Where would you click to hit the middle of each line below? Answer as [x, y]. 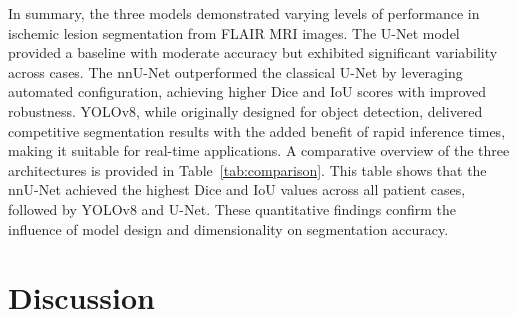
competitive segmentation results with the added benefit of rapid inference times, [257, 130]
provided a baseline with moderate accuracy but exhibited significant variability [253, 52]
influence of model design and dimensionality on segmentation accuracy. [228, 228]
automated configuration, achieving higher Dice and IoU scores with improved [247, 91]
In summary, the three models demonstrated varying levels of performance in [244, 13]
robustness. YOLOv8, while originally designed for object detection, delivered [245, 110]
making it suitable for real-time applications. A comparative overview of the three [259, 150]
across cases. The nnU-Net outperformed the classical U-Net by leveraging [235, 71]
